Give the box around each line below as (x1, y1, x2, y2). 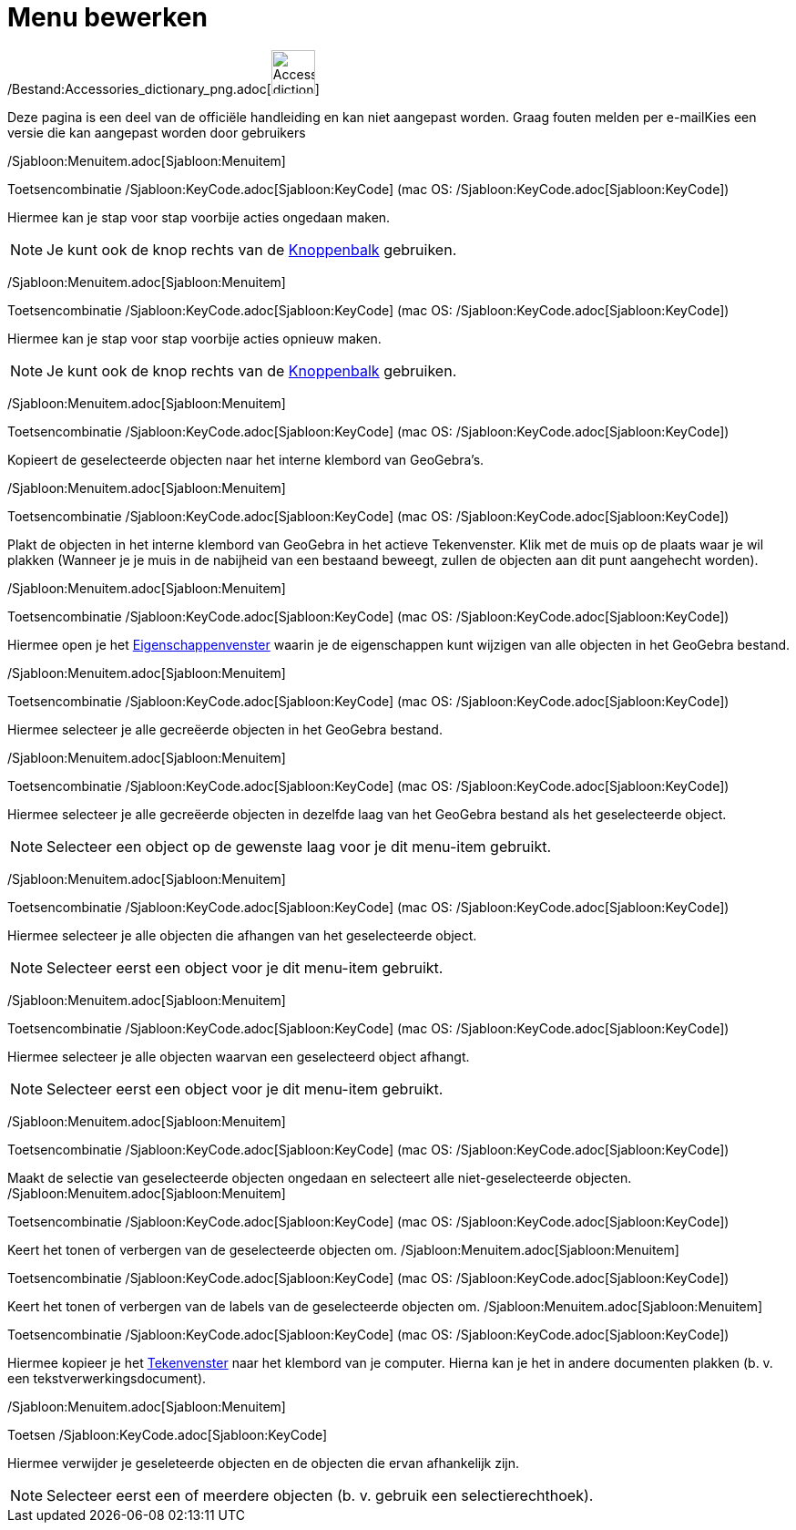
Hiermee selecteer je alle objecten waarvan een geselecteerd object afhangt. (7, 1048, 470, 1064)
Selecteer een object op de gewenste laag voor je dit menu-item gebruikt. (46, 837, 551, 856)
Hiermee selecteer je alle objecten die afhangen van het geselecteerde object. (7, 927, 477, 943)
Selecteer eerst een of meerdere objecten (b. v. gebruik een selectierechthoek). (46, 1485, 594, 1504)
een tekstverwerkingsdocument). (7, 1370, 207, 1386)
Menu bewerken (7, 2, 208, 33)
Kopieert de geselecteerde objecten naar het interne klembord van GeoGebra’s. (7, 451, 485, 467)
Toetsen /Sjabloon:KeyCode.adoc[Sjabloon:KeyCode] (7, 1426, 328, 1443)
